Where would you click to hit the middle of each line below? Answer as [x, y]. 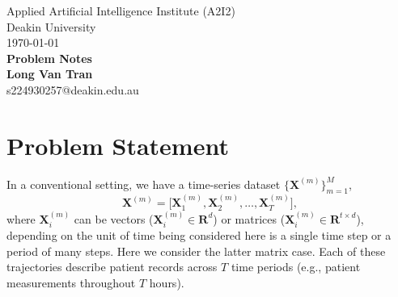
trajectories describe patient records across [112, 267]
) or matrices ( [249, 218]
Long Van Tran [50, 74]
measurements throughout [71, 282]
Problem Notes [49, 58]
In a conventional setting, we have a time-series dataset [144, 184]
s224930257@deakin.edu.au [73, 89]
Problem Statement [118, 145]
